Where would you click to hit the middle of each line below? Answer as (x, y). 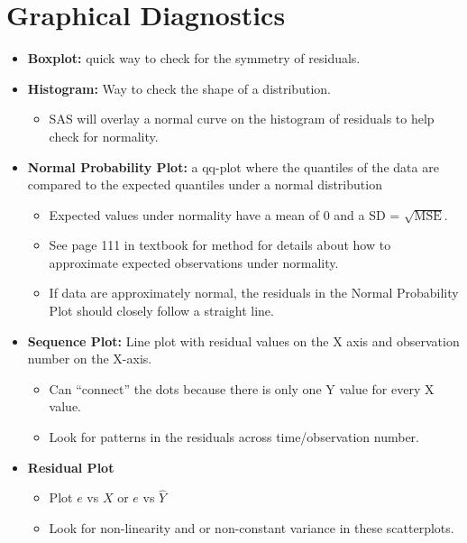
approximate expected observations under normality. (194, 262)
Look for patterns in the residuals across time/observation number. (234, 437)
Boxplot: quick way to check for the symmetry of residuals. (194, 58)
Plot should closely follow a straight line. (161, 311)
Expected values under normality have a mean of (184, 214)
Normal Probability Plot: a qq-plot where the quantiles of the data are (233, 166)
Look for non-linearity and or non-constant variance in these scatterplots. (252, 528)
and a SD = (367, 214)
